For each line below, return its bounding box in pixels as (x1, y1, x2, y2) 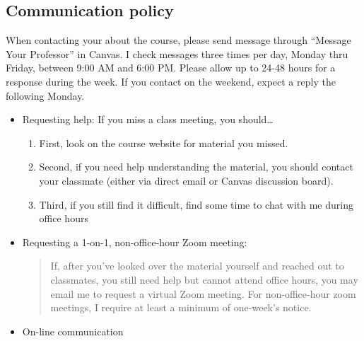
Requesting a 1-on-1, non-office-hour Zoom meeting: (22, 234, 247, 249)
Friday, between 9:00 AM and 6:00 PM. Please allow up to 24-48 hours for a (6, 60, 336, 75)
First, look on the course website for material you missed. (39, 135, 288, 150)
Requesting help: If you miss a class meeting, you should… (22, 112, 274, 127)
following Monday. (6, 88, 85, 103)
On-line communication (22, 323, 124, 338)
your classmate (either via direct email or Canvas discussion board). (39, 173, 334, 187)
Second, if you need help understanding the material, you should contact (39, 159, 353, 174)
